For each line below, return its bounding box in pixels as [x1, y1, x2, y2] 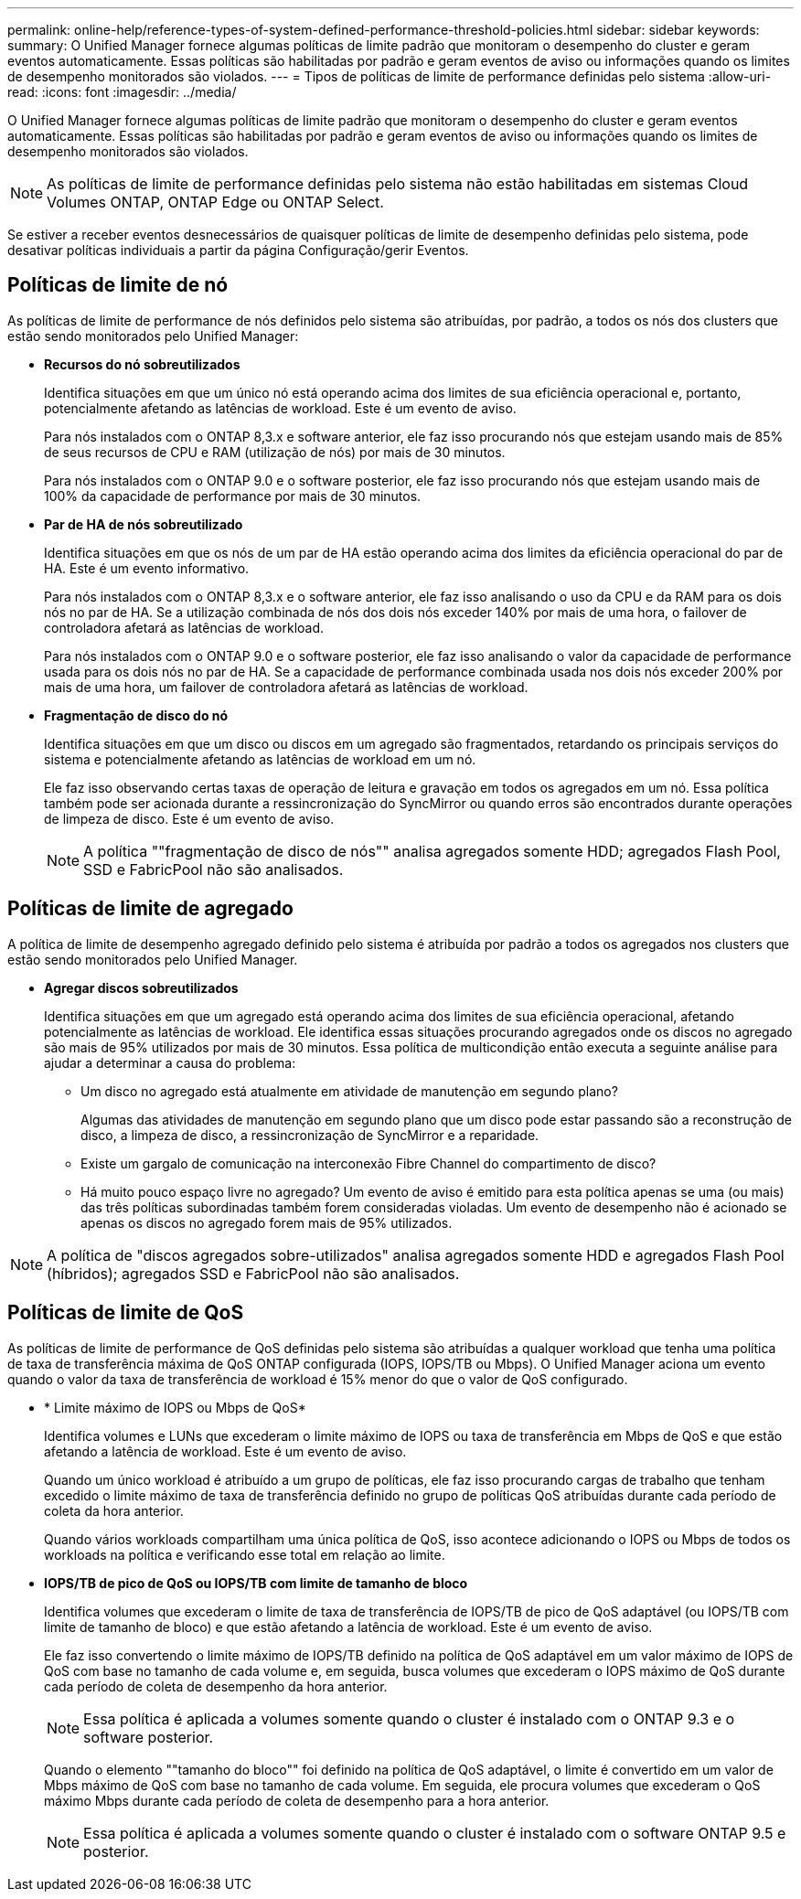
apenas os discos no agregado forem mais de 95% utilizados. [80, 1214, 453, 1231]
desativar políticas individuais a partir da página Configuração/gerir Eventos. [7, 242, 469, 258]
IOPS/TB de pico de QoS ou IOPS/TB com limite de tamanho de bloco [44, 1574, 468, 1591]
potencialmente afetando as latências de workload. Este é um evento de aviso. [44, 400, 517, 416]
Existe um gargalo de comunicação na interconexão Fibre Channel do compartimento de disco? [80, 1155, 657, 1171]
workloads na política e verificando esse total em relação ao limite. [44, 1546, 445, 1563]
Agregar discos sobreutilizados [44, 979, 239, 996]
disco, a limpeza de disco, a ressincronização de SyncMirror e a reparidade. [80, 1126, 539, 1143]
